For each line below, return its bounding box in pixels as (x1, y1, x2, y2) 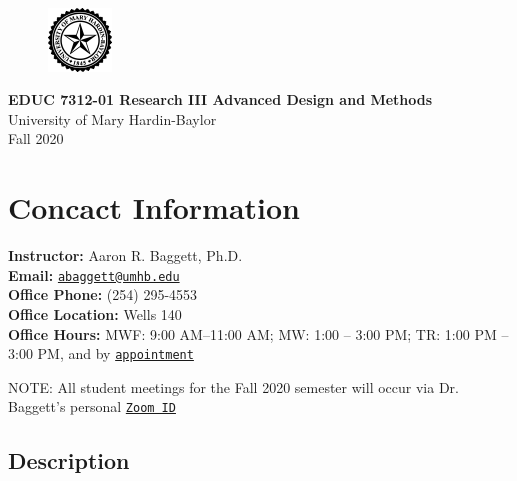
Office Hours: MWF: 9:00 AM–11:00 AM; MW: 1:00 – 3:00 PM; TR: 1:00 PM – (8, 323, 509, 344)
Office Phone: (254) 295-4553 (8, 284, 198, 305)
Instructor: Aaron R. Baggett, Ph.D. (8, 245, 243, 266)
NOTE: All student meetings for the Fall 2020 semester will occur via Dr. (8, 376, 459, 397)
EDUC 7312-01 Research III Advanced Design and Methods (8, 89, 433, 110)
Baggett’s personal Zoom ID (8, 396, 176, 417)
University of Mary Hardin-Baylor (8, 108, 217, 129)
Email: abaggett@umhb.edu (8, 264, 180, 285)
